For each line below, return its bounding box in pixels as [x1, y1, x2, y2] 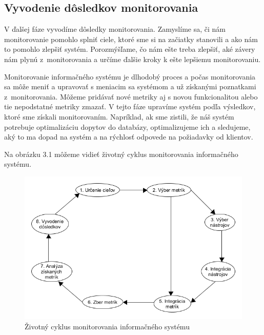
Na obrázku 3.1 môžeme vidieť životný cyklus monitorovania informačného [4, 148, 238, 159]
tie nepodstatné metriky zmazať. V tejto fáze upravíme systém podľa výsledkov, [4, 101, 256, 112]
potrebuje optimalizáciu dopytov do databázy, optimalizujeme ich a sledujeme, [4, 121, 251, 132]
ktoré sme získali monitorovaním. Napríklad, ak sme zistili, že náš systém [4, 111, 234, 122]
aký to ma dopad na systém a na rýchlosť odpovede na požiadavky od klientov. [4, 131, 253, 142]
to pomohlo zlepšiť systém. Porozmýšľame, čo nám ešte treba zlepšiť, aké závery [4, 44, 255, 54]
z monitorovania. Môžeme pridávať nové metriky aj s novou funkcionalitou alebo [4, 91, 258, 102]
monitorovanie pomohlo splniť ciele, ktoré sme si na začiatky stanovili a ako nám [4, 33, 258, 44]
